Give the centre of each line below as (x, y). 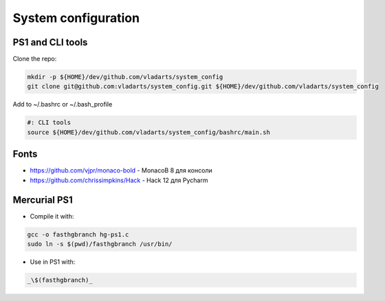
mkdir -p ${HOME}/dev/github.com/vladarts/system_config (125, 77)
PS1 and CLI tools (50, 42)
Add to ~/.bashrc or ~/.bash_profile (63, 104)
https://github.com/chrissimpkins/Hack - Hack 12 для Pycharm (119, 180)
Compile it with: (52, 216)
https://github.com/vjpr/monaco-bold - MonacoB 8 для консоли (121, 170)
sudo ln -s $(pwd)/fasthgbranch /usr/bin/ (100, 244)
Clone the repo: (35, 59)
